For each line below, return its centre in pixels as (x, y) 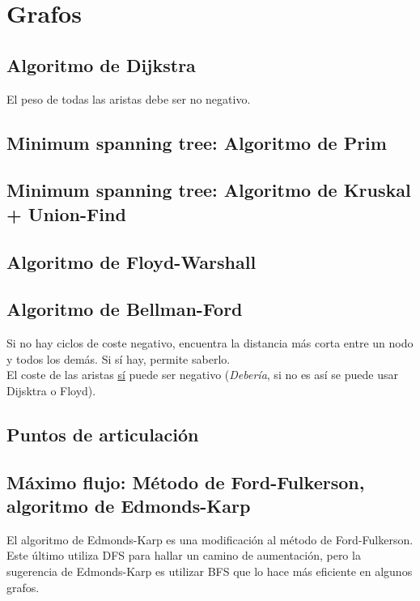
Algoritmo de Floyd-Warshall (132, 261)
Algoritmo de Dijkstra (101, 64)
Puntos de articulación (103, 434)
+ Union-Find (66, 213)
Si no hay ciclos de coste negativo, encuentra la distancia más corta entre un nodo (210, 343)
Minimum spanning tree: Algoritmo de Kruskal (209, 190)
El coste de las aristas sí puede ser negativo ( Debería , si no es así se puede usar (202, 375)
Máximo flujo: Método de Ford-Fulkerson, (186, 482)
